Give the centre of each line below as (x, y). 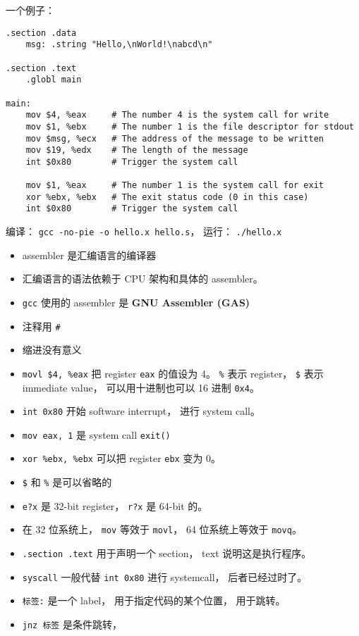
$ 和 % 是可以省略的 (67, 482)
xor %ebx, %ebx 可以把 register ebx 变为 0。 (122, 458)
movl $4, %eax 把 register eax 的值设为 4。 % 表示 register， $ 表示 (173, 373)
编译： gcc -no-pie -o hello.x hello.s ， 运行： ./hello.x (144, 231)
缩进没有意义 (52, 350)
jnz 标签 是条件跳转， (72, 624)
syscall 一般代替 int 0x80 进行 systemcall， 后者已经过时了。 (165, 576)
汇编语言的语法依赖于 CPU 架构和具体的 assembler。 (142, 279)
